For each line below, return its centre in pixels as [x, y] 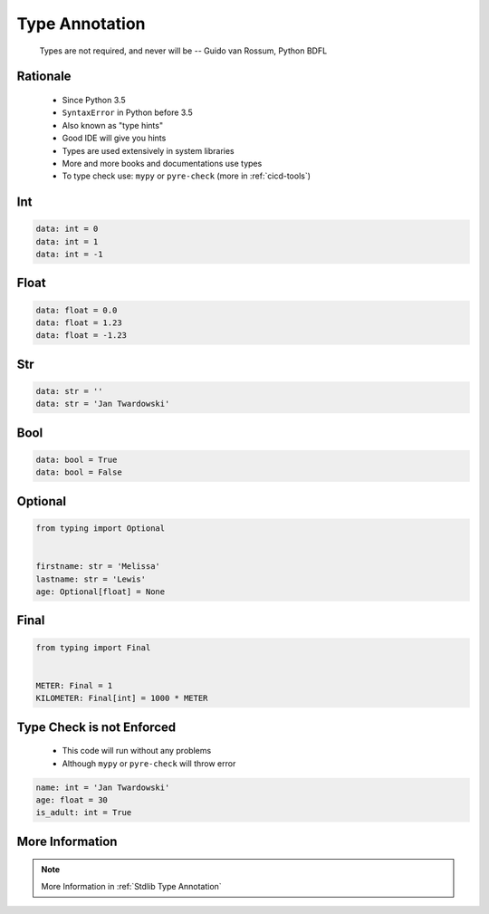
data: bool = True [77, 460]
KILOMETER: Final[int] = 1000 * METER [122, 698]
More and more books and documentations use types [162, 163]
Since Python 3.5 [94, 100]
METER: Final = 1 [74, 685]
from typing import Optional [101, 529]
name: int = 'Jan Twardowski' [103, 787]
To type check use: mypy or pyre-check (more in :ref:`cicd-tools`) [187, 176]
